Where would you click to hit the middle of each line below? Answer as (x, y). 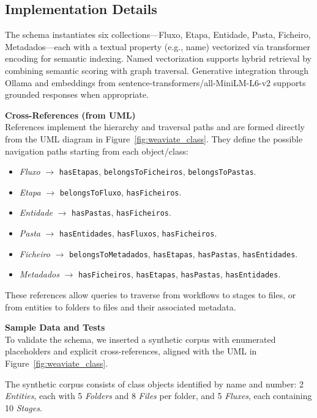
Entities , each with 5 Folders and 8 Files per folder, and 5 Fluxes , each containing (158, 396)
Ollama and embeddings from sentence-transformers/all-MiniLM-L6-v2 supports (155, 82)
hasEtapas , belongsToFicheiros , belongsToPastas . (158, 171)
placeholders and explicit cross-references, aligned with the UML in (131, 351)
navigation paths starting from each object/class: (97, 151)
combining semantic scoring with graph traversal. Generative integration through (157, 70)
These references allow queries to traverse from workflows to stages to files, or (151, 295)
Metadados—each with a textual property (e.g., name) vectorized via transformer (158, 46)
